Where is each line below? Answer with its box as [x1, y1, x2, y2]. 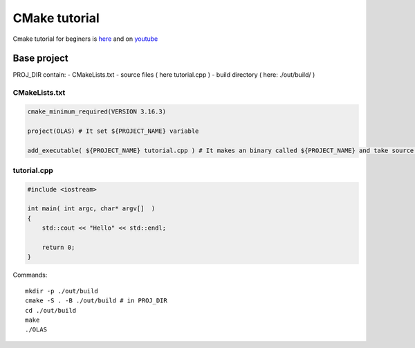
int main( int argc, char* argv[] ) [27, 205, 156, 212]
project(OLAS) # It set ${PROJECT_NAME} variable [27, 127, 199, 135]
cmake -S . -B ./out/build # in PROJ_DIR [25, 297, 167, 304]
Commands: [12, 271, 48, 280]
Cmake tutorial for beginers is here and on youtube [12, 35, 158, 43]
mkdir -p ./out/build [25, 287, 98, 295]
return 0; [41, 244, 75, 252]
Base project [12, 53, 68, 64]
